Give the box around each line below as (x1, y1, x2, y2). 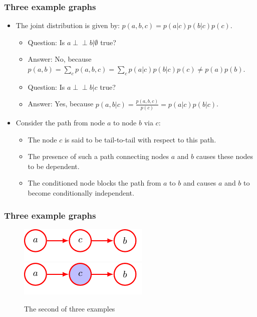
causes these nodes (196, 151, 253, 162)
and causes (183, 178, 216, 188)
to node (113, 117, 137, 128)
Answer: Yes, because (28, 98, 94, 109)
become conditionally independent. (28, 187, 134, 198)
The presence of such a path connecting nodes (28, 151, 169, 162)
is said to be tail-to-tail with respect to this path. (64, 134, 216, 144)
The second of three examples (24, 303, 115, 313)
